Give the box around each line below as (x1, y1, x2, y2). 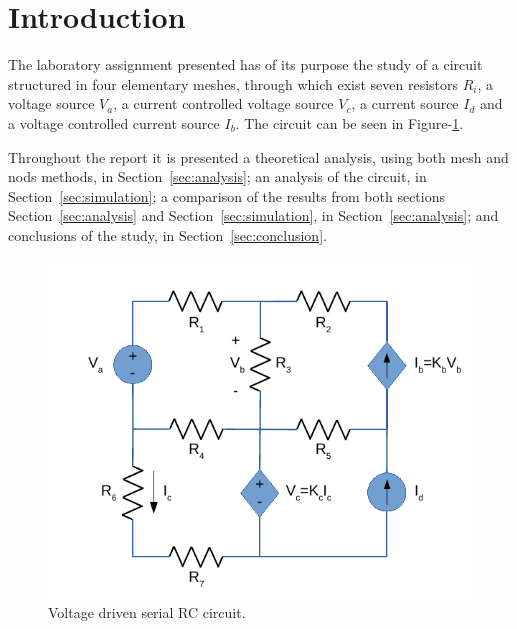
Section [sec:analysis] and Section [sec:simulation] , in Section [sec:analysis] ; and (8, 205, 499, 226)
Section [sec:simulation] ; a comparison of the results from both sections (8, 185, 445, 206)
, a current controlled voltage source (113, 93, 334, 114)
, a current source (351, 93, 459, 114)
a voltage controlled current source (8, 112, 220, 133)
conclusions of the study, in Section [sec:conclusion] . (8, 224, 327, 245)
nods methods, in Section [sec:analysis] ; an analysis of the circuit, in (8, 166, 427, 187)
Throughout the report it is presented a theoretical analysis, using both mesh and (8, 146, 509, 167)
